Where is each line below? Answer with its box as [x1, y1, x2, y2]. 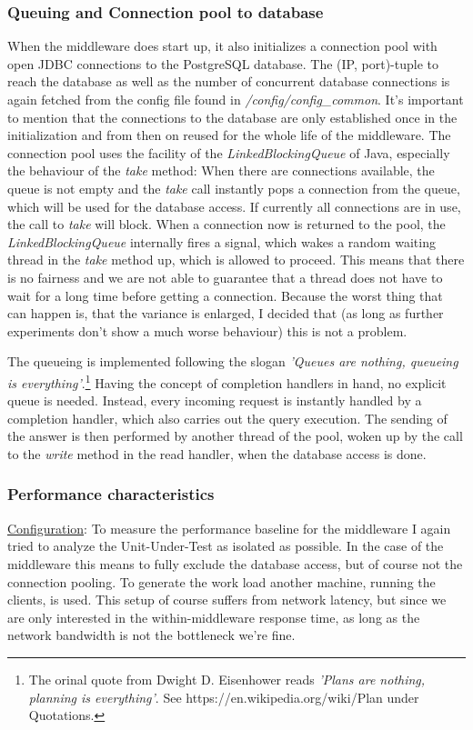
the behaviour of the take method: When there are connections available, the [7, 161, 435, 180]
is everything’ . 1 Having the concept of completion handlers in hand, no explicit [7, 370, 447, 392]
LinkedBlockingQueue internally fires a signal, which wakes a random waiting [7, 232, 436, 251]
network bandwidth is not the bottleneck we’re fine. [7, 625, 296, 645]
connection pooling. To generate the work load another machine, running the [7, 572, 436, 591]
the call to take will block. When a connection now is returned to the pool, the [7, 215, 446, 234]
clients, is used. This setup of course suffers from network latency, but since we [7, 590, 447, 609]
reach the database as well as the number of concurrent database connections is [7, 72, 450, 91]
